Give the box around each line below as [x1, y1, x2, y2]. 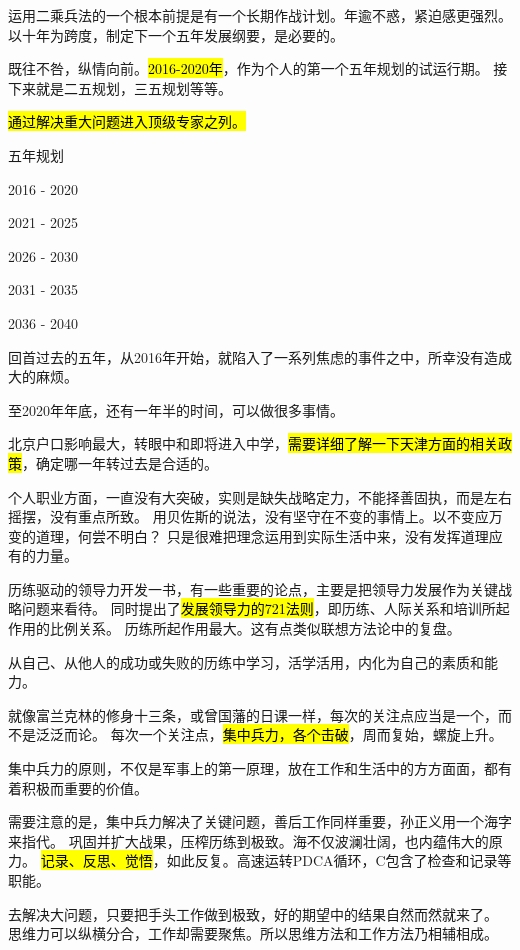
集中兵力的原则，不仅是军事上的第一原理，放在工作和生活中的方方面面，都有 [8, 758, 512, 779]
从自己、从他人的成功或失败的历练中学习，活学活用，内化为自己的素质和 [8, 651, 484, 672]
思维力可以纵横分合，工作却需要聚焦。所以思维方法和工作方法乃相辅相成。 [8, 923, 498, 944]
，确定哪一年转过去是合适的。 [22, 452, 218, 473]
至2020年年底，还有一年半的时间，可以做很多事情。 [8, 399, 344, 420]
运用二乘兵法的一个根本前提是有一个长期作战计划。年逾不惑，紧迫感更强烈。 [8, 5, 512, 25]
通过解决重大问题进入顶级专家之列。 [8, 111, 246, 132]
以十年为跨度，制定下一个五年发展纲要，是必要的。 [8, 24, 344, 45]
